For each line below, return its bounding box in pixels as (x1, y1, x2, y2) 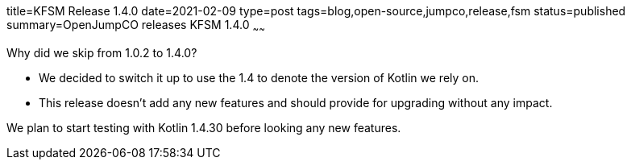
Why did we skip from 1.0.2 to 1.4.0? (6, 45, 197, 60)
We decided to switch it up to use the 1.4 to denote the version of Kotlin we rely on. (39, 70, 479, 85)
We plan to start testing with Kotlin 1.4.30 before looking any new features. (6, 120, 401, 135)
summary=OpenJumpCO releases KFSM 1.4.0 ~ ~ (6, 18, 265, 35)
